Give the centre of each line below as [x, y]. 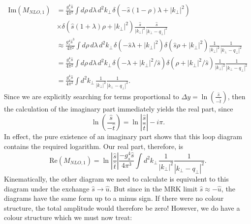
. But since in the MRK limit [154, 188]
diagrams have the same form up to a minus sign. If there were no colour [114, 198]
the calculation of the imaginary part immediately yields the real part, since [119, 108]
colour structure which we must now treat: [68, 217]
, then [236, 96]
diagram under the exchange [47, 188]
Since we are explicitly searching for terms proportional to [92, 96]
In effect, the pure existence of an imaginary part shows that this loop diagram [123, 136]
